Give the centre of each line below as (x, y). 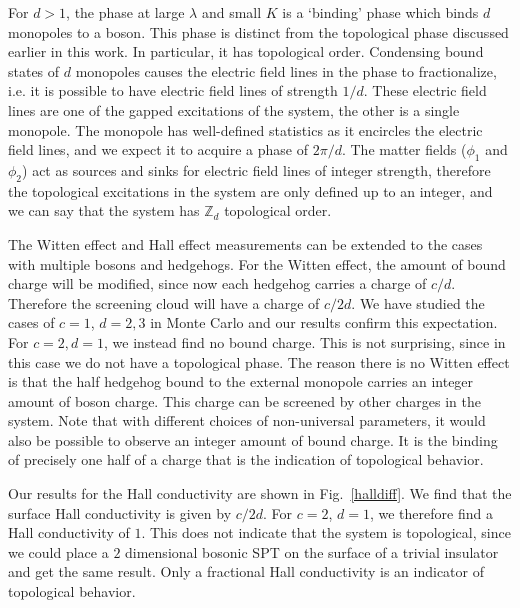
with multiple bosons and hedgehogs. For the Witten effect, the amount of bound (257, 263)
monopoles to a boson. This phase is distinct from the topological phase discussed (258, 31)
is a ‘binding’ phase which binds (380, 12)
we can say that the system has (104, 210)
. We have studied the (418, 302)
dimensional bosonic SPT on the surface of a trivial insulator (312, 551)
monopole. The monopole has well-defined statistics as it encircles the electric (245, 129)
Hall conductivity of (69, 532)
